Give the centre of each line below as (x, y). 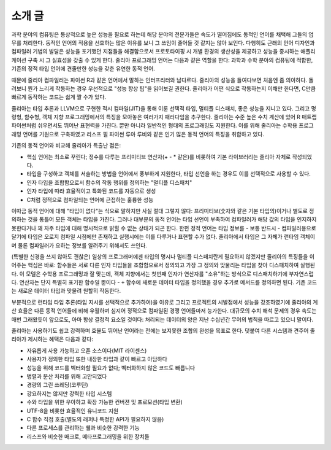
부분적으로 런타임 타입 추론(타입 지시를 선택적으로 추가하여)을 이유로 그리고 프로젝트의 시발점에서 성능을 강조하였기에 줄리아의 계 (165, 302)
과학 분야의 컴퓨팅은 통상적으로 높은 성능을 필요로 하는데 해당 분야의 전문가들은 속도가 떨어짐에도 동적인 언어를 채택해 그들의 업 (162, 34)
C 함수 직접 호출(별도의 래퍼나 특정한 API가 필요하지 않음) (95, 419)
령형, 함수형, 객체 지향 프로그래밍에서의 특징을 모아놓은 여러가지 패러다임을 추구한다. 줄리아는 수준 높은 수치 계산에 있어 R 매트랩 (164, 117)
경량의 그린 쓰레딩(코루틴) (57, 385)
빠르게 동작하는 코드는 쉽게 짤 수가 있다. (59, 97)
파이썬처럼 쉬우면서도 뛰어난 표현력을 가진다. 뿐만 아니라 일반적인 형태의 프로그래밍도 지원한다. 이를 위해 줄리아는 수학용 (154, 125)
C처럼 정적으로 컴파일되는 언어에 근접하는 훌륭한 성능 (90, 200)
